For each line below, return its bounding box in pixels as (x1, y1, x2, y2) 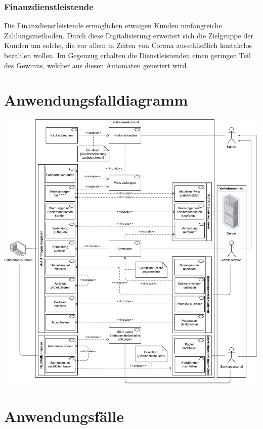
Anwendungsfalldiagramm (4, 89, 188, 110)
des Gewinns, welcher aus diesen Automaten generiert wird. (4, 60, 189, 70)
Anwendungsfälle (4, 405, 124, 426)
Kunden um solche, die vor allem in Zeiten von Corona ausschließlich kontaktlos (4, 40, 252, 51)
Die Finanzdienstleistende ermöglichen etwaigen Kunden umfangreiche (4, 20, 222, 31)
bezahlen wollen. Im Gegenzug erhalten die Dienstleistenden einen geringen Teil (4, 50, 251, 60)
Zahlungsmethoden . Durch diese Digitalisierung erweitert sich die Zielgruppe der (4, 30, 253, 40)
